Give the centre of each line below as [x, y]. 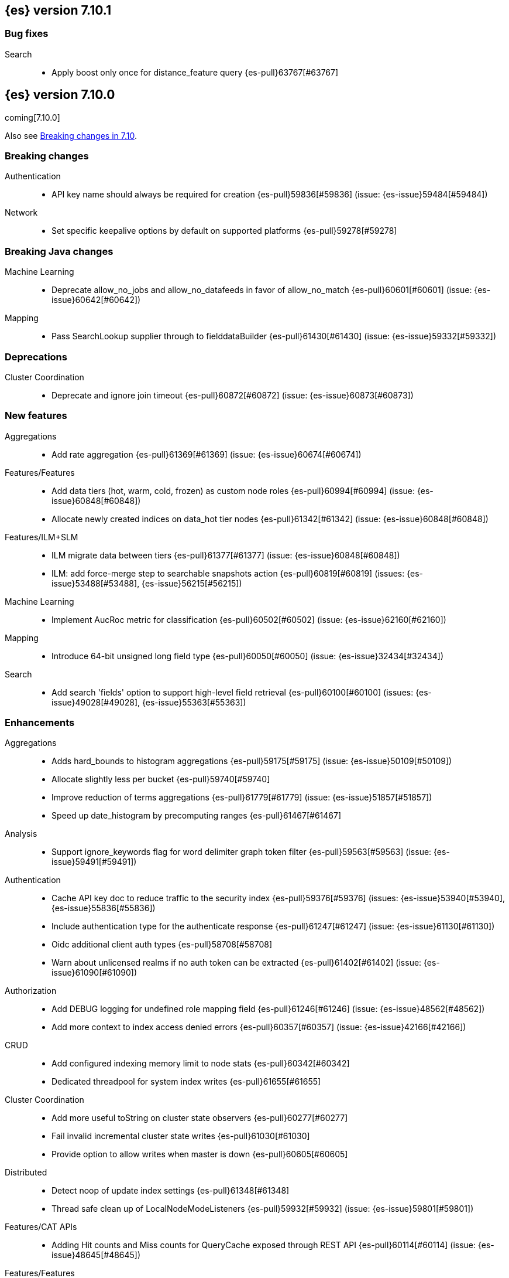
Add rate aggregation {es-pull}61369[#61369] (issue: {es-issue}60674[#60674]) [207, 454]
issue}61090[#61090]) [94, 973]
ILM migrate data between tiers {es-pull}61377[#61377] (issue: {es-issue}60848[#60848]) [226, 555]
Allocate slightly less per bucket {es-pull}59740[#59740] [161, 779]
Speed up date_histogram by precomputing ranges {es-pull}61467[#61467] [197, 816]
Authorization [31, 991]
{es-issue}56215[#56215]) [192, 583]
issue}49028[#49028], [96, 702]
